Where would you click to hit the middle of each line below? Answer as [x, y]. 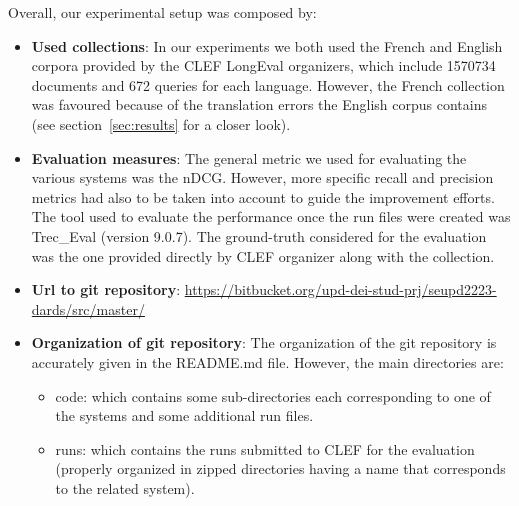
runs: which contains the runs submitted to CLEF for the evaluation [265, 448]
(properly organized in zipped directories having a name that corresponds [280, 468]
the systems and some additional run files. [184, 415]
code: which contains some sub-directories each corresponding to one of [273, 395]
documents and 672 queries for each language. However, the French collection [268, 84]
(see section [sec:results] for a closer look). [161, 123]
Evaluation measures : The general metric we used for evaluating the [249, 157]
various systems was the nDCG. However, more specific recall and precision [262, 177]
